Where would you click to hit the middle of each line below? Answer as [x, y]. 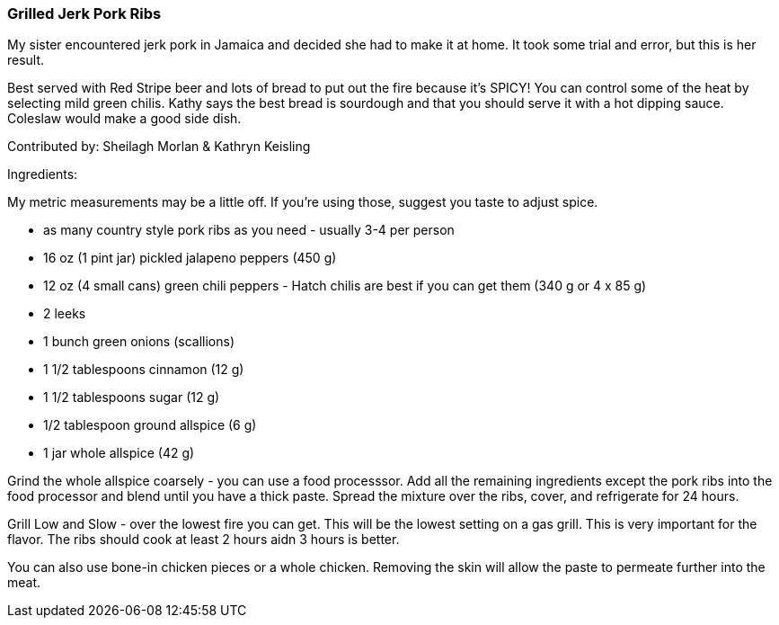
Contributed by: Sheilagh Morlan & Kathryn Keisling [159, 147]
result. [26, 60]
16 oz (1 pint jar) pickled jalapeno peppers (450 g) [190, 258]
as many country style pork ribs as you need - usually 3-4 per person [249, 230]
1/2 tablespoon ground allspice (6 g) [150, 425]
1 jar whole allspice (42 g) [119, 453]
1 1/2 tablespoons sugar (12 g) [132, 397]
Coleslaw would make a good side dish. [124, 119]
